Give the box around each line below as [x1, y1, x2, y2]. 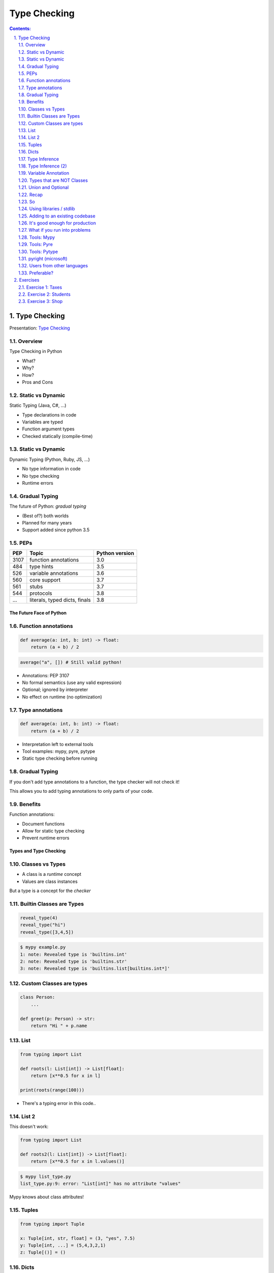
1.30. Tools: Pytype [18, 248, 58, 255]
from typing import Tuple [20, 1221, 85, 1227]
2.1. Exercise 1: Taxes [18, 284, 62, 290]
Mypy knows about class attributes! [9, 1194, 84, 1200]
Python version [96, 550, 134, 557]
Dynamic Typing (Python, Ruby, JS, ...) [9, 456, 90, 462]
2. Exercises [14, 277, 40, 283]
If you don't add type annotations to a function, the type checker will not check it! [9, 779, 180, 785]
